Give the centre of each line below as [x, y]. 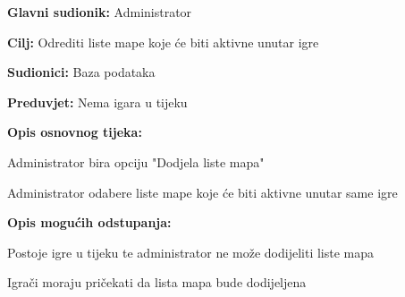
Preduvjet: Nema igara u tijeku [97, 102]
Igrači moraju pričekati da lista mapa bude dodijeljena [157, 282]
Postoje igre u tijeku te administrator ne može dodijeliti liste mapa [191, 252]
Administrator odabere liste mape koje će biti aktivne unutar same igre [202, 192]
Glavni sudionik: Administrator [100, 12]
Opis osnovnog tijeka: [75, 132]
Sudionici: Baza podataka [81, 72]
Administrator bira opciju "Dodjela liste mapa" [136, 161]
